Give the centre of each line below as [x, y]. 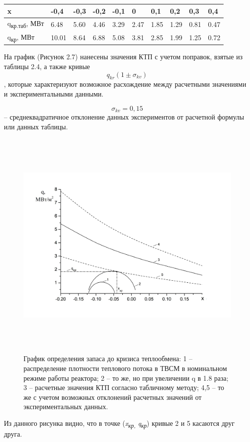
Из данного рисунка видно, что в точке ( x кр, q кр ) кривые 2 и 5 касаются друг [119, 423]
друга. [13, 434]
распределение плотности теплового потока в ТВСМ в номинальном [125, 368]
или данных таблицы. [36, 126]
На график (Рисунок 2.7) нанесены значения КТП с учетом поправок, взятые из [123, 57]
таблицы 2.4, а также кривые [47, 66]
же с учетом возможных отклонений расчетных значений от [113, 397]
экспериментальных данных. [66, 406]
